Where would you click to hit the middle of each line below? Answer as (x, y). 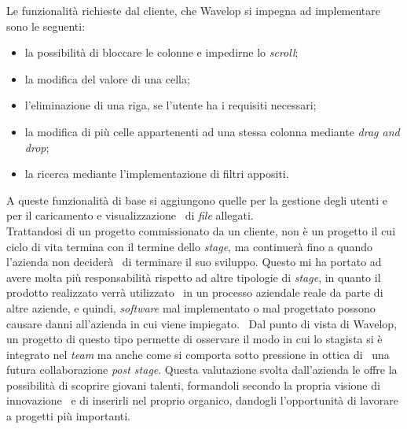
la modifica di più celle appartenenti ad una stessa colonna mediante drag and (212, 131)
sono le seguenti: (46, 26)
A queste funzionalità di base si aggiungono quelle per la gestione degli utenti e (197, 200)
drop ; (37, 147)
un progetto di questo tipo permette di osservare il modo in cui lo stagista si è (194, 339)
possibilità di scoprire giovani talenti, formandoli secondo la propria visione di (193, 385)
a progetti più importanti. (69, 416)
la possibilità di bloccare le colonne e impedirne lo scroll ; (161, 52)
